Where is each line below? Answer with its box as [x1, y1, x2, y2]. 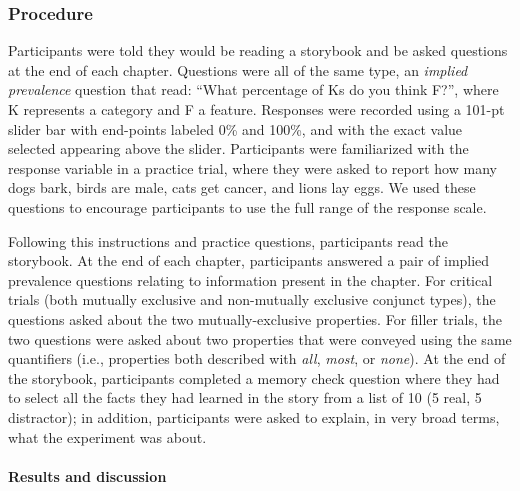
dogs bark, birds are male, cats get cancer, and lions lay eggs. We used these [8, 177, 476, 198]
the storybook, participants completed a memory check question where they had [8, 367, 500, 388]
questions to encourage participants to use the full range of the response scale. [8, 196, 487, 217]
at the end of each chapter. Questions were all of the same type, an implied [8, 59, 468, 80]
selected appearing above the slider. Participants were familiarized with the [8, 138, 469, 159]
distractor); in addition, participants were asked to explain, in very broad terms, [8, 406, 500, 427]
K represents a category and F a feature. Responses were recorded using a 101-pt [8, 99, 505, 119]
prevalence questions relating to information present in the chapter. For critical [8, 269, 493, 290]
